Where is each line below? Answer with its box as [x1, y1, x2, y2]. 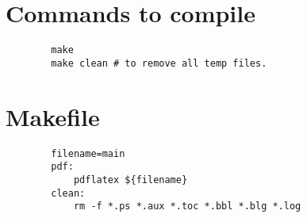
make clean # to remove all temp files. [51, 57, 267, 69]
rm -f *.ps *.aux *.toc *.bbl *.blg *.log [73, 201, 301, 212]
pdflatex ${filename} [73, 174, 188, 185]
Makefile [6, 100, 100, 132]
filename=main [51, 147, 125, 159]
